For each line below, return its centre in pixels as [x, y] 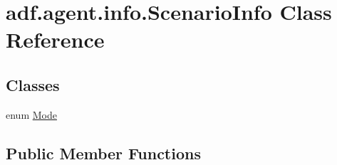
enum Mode [31, 114]
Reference [55, 39]
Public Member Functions [103, 153]
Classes [33, 84]
